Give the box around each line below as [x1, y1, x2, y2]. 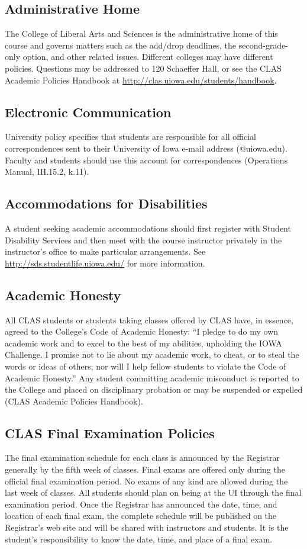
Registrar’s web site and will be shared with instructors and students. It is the [5, 521, 289, 534]
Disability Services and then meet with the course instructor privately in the [5, 233, 282, 246]
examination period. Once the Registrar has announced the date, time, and [5, 497, 277, 510]
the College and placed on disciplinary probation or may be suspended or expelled [5, 383, 303, 396]
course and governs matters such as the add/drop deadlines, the [5, 38, 237, 51]
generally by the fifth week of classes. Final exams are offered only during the [5, 463, 285, 476]
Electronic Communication [5, 102, 172, 121]
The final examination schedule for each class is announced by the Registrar [5, 451, 280, 464]
